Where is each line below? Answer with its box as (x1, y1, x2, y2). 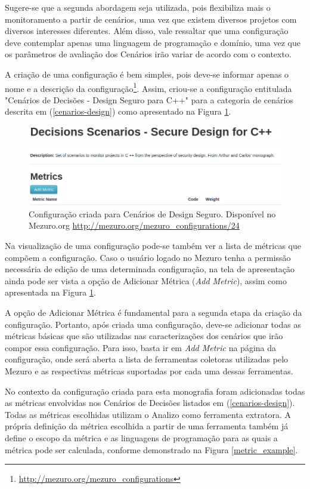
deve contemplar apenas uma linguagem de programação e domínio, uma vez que (5, 36, 300, 48)
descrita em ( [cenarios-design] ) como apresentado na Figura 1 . (5, 105, 231, 118)
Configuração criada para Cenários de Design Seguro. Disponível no (29, 207, 276, 220)
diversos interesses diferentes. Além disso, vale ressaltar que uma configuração (5, 24, 289, 37)
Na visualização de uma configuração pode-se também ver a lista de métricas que (5, 239, 301, 252)
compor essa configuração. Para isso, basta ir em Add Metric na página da (5, 341, 277, 353)
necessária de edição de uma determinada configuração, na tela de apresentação (5, 263, 295, 275)
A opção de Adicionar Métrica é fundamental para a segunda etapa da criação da (5, 306, 302, 319)
